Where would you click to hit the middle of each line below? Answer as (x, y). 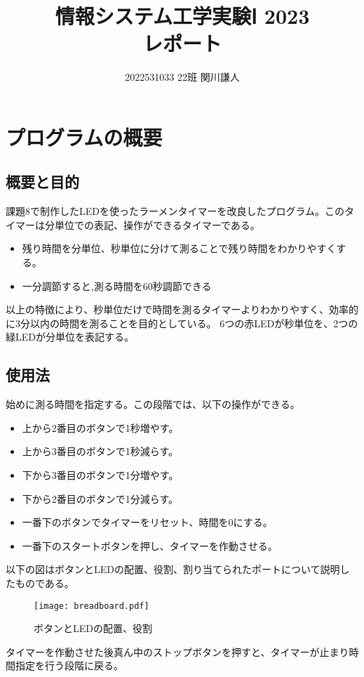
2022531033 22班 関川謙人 (182, 77)
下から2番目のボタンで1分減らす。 (100, 498)
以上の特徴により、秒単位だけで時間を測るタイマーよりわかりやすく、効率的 (182, 309)
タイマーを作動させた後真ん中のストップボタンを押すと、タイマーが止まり (177, 651)
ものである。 (45, 583)
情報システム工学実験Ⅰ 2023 (182, 16)
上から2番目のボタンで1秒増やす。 (100, 427)
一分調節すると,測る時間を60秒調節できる (117, 285)
